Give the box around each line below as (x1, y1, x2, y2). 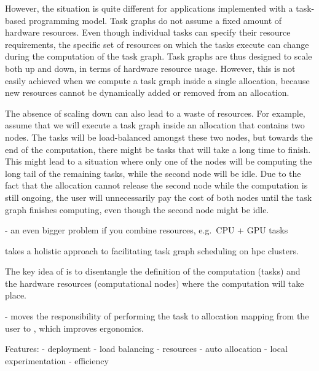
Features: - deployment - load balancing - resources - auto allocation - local (5, 342, 288, 355)
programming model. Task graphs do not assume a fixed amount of (28, 14, 282, 26)
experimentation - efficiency (5, 354, 109, 367)
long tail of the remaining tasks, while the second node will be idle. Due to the (5, 166, 301, 179)
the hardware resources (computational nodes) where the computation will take (5, 276, 304, 289)
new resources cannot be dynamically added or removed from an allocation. (5, 86, 289, 99)
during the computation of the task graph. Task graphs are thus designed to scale (5, 50, 312, 63)
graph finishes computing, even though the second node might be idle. (5, 203, 269, 216)
